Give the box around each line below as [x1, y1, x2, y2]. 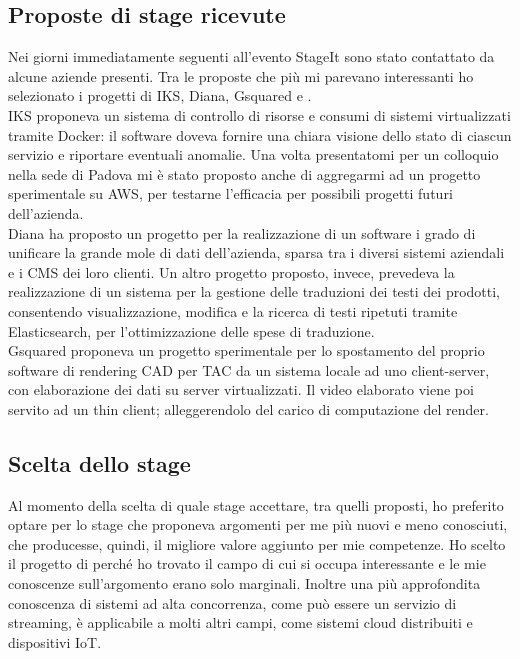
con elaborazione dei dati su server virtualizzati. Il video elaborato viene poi [8, 379, 474, 400]
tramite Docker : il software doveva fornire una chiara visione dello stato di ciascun [8, 124, 512, 145]
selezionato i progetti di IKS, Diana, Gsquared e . [8, 85, 312, 106]
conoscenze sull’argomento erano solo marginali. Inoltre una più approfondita [8, 573, 481, 594]
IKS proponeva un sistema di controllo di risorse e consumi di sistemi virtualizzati [8, 104, 511, 125]
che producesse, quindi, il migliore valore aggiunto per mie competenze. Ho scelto [8, 533, 506, 554]
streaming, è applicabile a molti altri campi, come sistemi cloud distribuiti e [8, 612, 473, 633]
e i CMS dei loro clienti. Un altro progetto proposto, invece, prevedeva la [8, 261, 455, 282]
